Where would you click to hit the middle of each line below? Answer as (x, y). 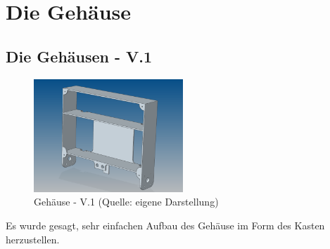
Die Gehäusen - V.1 (79, 56)
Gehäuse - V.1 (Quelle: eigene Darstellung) (126, 202)
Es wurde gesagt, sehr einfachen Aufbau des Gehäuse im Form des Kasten (165, 225)
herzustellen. (33, 239)
